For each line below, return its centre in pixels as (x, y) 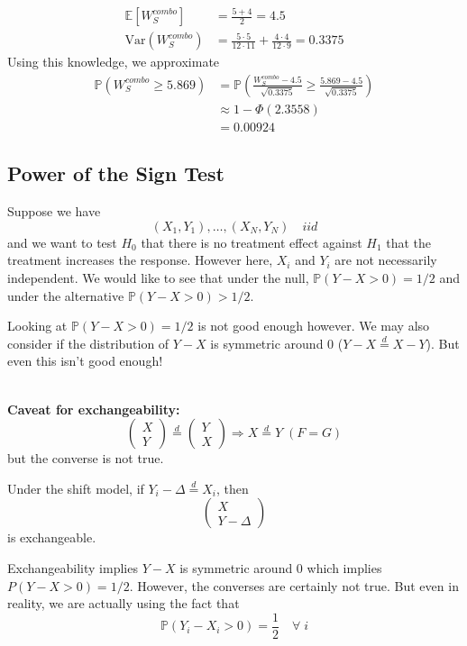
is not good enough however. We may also (314, 326)
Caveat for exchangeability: (94, 409)
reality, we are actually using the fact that (124, 603)
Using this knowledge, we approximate (114, 62)
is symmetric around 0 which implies (281, 567)
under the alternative (66, 295)
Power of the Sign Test (116, 173)
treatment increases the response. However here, (140, 260)
